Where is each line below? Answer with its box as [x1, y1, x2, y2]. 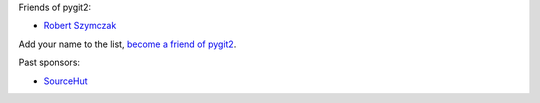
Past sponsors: [18, 56, 80, 69]
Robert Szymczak [43, 20, 117, 32]
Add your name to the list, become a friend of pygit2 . [18, 38, 237, 50]
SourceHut [43, 75, 89, 87]
